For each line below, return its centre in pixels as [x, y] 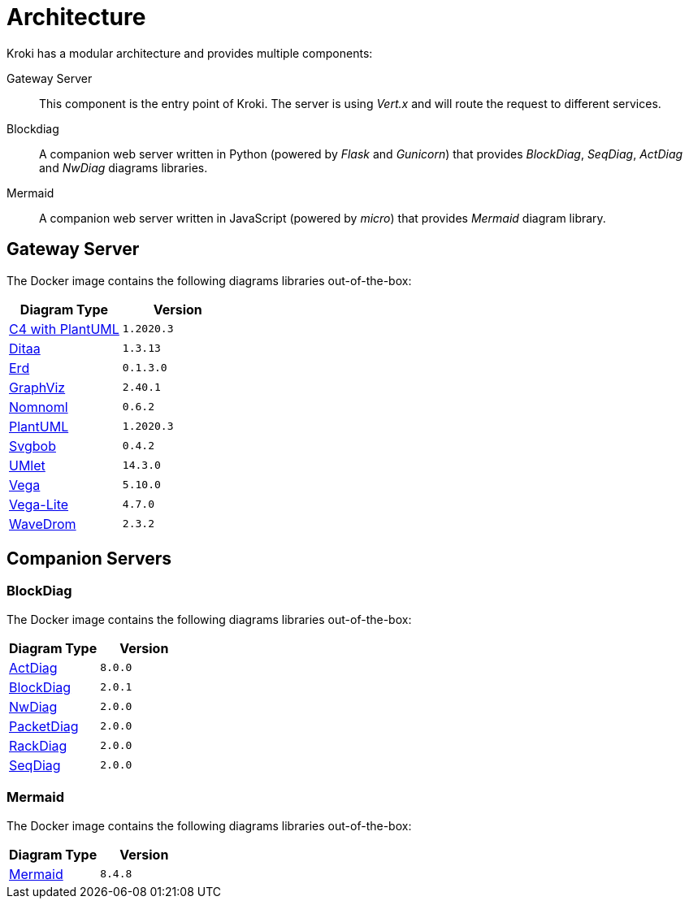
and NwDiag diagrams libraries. [123, 167]
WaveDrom [43, 524]
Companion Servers [89, 559]
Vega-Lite [39, 504]
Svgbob [32, 446]
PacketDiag [44, 726]
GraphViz [37, 387]
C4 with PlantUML [64, 329]
